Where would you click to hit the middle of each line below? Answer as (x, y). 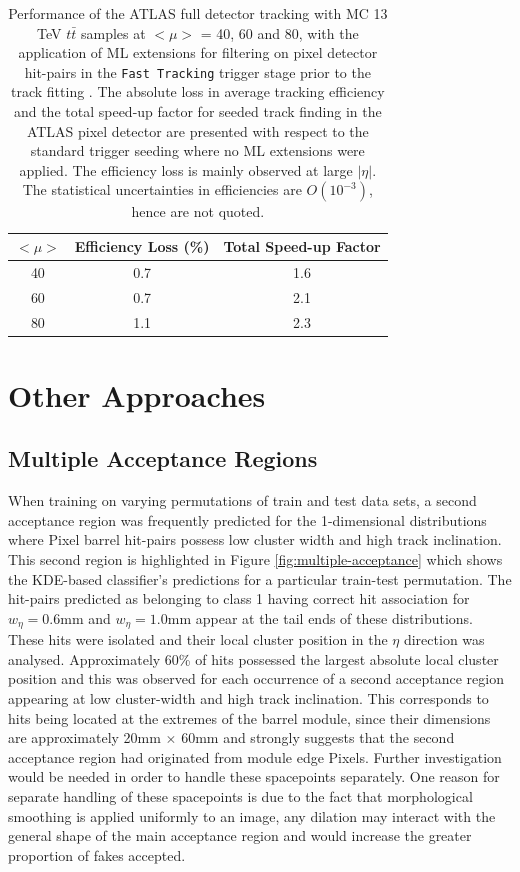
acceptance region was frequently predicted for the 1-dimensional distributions (247, 519)
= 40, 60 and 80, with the (279, 32)
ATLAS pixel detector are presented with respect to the (197, 130)
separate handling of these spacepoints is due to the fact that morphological (240, 795)
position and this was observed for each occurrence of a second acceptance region (256, 678)
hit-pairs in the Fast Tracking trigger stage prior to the (197, 71)
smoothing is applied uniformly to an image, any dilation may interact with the (252, 815)
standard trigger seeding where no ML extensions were (197, 150)
